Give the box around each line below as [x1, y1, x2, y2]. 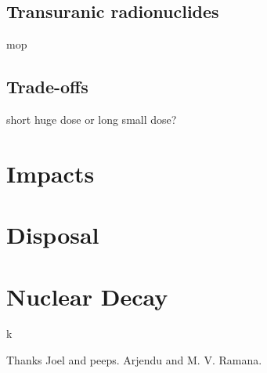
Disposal [6, 219, 99, 251]
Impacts [6, 157, 95, 189]
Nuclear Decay [6, 280, 168, 312]
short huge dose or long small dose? [6, 111, 177, 127]
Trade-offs [6, 74, 88, 99]
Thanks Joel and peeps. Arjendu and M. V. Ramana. [6, 352, 262, 368]
